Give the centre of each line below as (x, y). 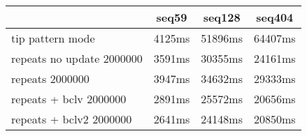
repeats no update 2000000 (77, 58)
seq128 (222, 17)
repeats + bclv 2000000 (69, 99)
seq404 (275, 17)
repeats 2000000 (50, 78)
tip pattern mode (53, 38)
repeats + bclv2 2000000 (72, 119)
